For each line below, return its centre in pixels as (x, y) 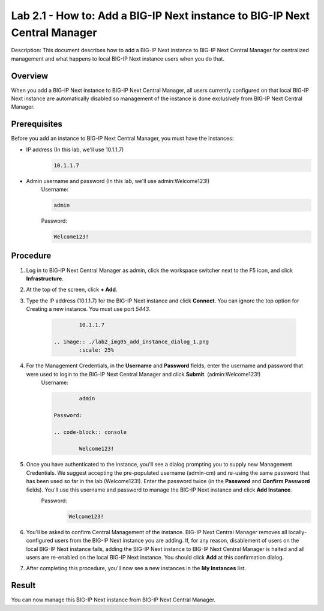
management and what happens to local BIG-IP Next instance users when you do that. (118, 59)
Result (23, 585)
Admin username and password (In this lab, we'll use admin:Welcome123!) (118, 181)
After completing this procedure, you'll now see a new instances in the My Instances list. (136, 568)
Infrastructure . (45, 278)
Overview (30, 76)
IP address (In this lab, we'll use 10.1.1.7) (75, 149)
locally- (298, 532)
